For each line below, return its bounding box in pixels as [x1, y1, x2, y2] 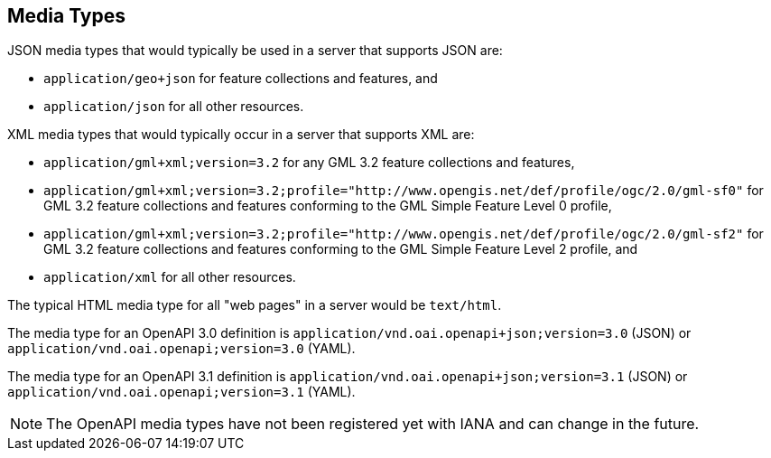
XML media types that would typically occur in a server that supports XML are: [7, 126, 475, 143]
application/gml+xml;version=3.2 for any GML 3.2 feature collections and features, [43, 154, 575, 171]
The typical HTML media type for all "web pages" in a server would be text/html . [7, 297, 502, 313]
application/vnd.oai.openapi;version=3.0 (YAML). [7, 341, 356, 357]
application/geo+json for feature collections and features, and [43, 70, 438, 87]
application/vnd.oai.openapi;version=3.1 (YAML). [7, 384, 356, 400]
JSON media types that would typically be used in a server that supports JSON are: [7, 42, 503, 59]
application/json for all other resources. [43, 98, 304, 115]
